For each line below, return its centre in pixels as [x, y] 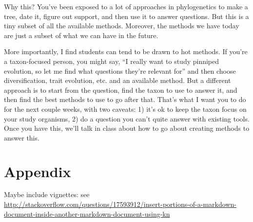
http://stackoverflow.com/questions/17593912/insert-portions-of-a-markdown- [120, 204]
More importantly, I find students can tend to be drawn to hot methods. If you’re [126, 51]
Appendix [38, 171]
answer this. [22, 137]
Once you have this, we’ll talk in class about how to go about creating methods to [127, 128]
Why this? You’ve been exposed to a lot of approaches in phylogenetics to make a [126, 6]
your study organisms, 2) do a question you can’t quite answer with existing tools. [127, 118]
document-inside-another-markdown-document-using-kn [87, 213]
